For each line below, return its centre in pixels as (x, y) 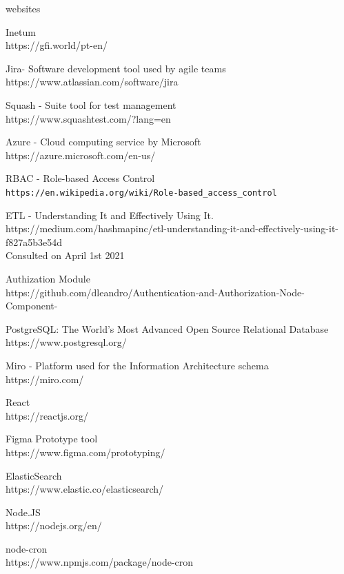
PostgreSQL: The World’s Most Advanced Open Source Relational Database (167, 328)
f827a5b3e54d (34, 242)
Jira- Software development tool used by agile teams (116, 68)
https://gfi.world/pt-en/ (57, 45)
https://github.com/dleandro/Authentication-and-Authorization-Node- (155, 292)
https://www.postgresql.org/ (66, 342)
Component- (32, 306)
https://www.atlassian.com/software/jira (92, 82)
